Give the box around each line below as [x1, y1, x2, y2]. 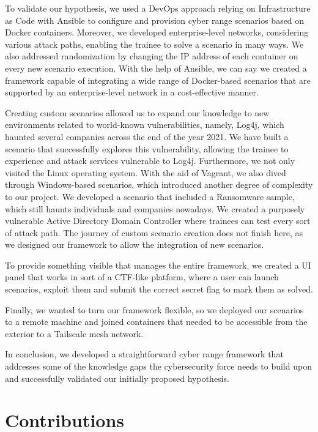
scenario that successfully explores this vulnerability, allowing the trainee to [5, 142, 289, 155]
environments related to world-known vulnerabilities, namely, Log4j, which [5, 118, 284, 131]
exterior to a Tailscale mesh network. [5, 327, 144, 340]
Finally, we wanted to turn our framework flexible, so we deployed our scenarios [5, 303, 304, 316]
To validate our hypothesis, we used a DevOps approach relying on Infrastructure [5, 2, 311, 14]
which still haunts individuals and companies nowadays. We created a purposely [5, 202, 305, 215]
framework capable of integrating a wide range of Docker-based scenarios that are [5, 73, 311, 86]
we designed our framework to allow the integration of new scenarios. [5, 238, 264, 251]
